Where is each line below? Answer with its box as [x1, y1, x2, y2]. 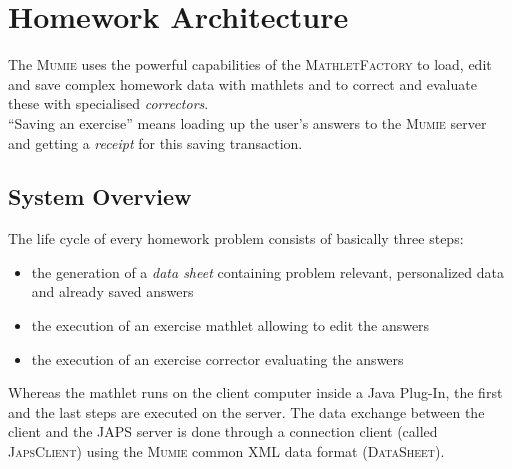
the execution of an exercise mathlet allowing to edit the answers [31, 315, 430, 336]
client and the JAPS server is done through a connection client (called [8, 421, 438, 442]
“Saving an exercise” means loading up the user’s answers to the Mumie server [8, 112, 487, 133]
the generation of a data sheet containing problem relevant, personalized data [31, 261, 504, 282]
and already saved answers [31, 281, 194, 302]
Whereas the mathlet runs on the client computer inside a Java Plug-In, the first [8, 382, 503, 403]
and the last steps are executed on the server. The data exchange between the [8, 401, 485, 422]
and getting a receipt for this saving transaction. [8, 132, 303, 153]
